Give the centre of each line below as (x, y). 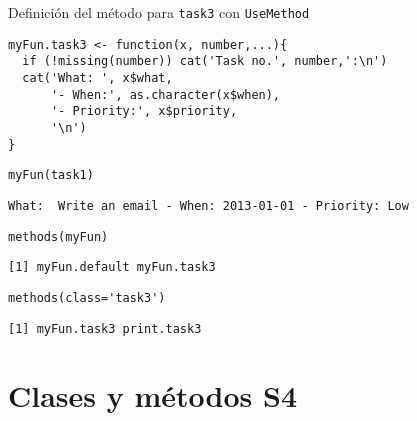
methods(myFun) (58, 236)
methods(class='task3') (87, 297)
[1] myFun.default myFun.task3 (112, 267)
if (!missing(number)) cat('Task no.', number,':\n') (205, 61)
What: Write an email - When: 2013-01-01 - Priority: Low (208, 205)
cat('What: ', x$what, (97, 77)
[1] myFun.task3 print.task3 (105, 328)
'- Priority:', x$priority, (144, 111)
